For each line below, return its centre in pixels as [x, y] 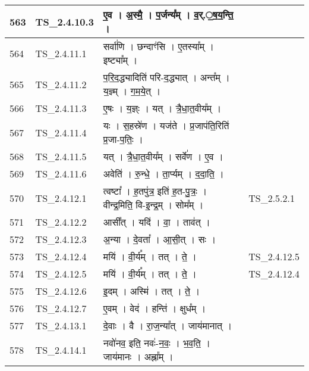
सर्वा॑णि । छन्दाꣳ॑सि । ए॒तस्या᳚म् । [159, 46]
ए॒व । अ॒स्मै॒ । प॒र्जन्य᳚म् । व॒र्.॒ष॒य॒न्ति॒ [168, 15]
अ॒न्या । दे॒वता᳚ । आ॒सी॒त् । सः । [160, 239]
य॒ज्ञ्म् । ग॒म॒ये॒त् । [132, 91]
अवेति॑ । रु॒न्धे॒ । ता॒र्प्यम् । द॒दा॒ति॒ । [163, 174]
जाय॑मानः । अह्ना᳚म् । [138, 356]
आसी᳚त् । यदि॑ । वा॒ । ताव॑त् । [157, 222]
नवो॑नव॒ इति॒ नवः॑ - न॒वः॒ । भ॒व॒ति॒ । [157, 343]
